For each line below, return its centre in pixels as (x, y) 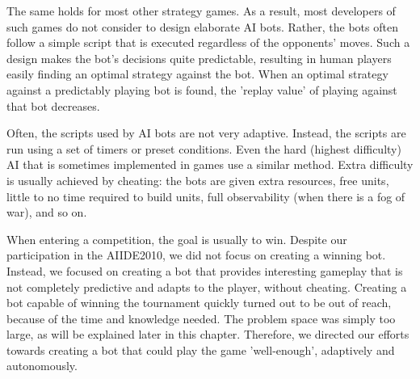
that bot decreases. (53, 105)
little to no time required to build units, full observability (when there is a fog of (206, 196)
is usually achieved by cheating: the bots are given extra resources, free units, (198, 180)
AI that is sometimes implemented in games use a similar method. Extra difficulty (210, 164)
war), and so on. (47, 212)
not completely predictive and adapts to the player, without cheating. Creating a (207, 286)
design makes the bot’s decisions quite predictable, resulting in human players (199, 58)
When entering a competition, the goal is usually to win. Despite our (177, 239)
